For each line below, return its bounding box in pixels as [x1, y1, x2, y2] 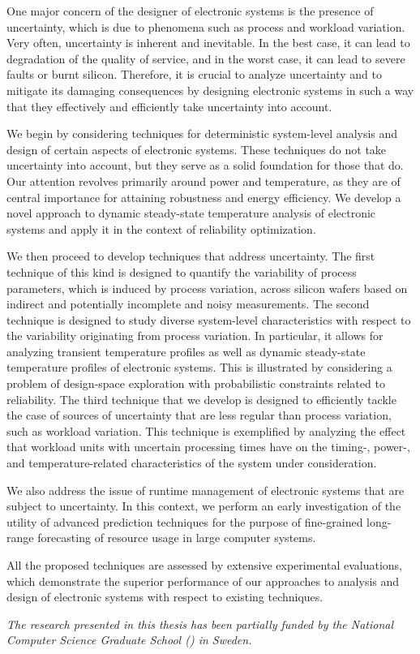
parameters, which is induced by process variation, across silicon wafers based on [6, 279, 408, 296]
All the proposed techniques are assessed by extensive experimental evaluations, [6, 557, 402, 573]
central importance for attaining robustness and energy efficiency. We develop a [6, 188, 401, 205]
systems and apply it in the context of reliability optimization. [6, 220, 316, 237]
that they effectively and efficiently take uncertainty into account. [6, 97, 332, 114]
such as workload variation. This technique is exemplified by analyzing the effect [6, 422, 406, 439]
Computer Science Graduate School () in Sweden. [6, 631, 252, 648]
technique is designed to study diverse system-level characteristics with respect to [6, 311, 411, 328]
